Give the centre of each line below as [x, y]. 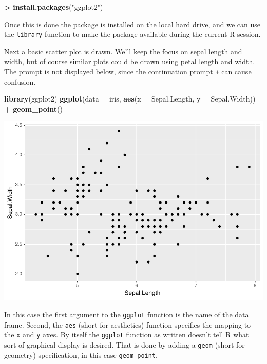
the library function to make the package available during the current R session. [132, 34]
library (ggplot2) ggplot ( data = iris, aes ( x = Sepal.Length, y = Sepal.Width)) [130, 99]
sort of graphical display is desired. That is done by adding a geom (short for [125, 344]
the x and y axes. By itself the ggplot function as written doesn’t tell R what [127, 335]
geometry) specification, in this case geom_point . [81, 355]
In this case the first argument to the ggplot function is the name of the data [127, 314]
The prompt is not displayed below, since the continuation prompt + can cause [128, 72]
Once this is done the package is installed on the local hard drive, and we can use [132, 24]
